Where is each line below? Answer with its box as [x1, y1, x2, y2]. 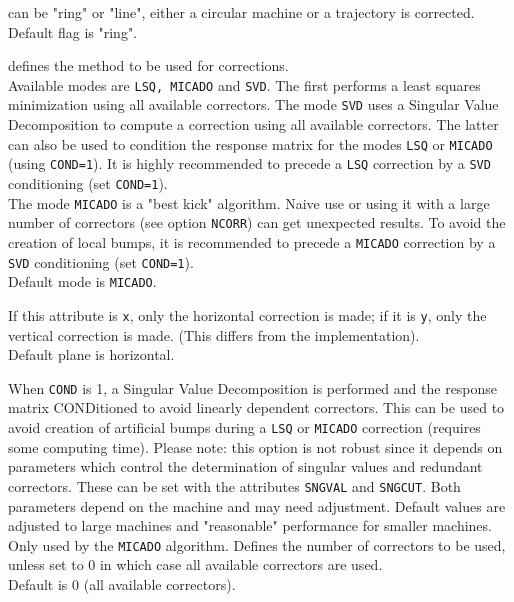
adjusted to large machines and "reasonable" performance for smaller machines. [8, 515, 492, 536]
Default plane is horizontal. [8, 344, 175, 365]
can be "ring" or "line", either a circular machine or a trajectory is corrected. [8, 2, 475, 22]
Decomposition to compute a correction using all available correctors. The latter [8, 114, 499, 135]
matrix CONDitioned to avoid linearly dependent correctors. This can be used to [8, 397, 505, 418]
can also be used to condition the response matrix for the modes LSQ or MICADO [8, 133, 493, 154]
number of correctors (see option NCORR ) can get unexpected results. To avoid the [8, 212, 506, 233]
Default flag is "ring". [8, 21, 138, 42]
